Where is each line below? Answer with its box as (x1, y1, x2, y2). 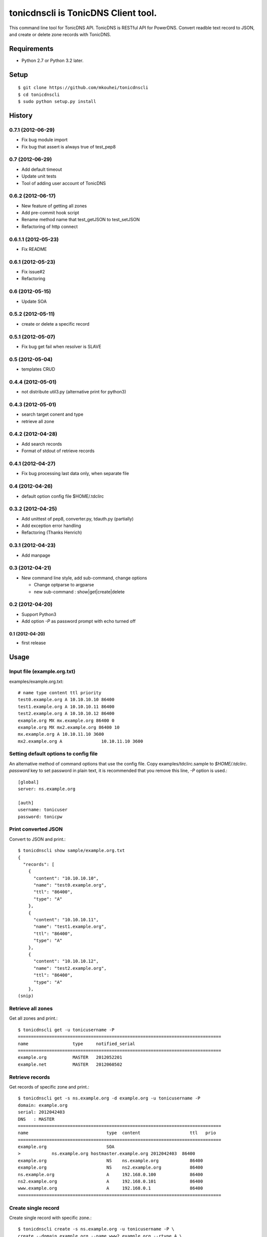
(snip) (18, 993, 34, 999)
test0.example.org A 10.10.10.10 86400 (18, 697, 115, 703)
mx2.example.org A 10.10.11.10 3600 (18, 738, 143, 744)
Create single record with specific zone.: (9, 1215, 92, 1221)
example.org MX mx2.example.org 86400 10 (18, 724, 120, 730)
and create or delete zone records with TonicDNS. (9, 31, 111, 37)
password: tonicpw (18, 814, 63, 819)
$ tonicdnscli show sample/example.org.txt (18, 848, 125, 854)
